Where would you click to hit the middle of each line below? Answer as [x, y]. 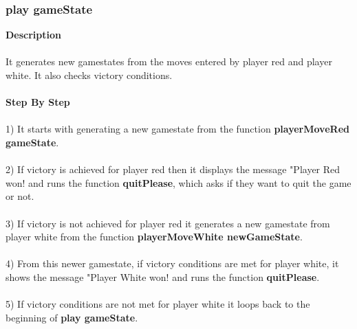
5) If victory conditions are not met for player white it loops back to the [158, 304]
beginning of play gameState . [72, 317]
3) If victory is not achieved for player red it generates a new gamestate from [168, 223]
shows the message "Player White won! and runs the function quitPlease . [163, 276]
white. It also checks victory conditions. [89, 75]
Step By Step [38, 102]
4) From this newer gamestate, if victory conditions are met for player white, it [172, 263]
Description [34, 35]
